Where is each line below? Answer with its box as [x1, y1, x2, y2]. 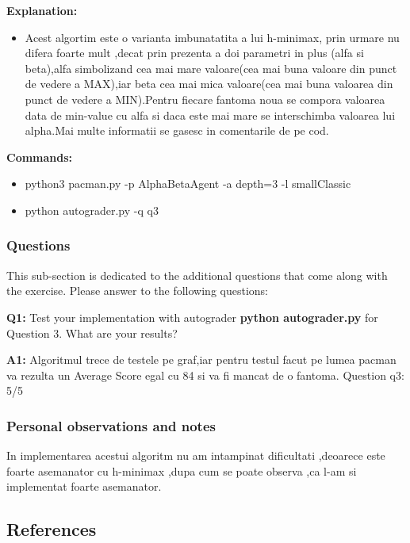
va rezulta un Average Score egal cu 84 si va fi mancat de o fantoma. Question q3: [6, 366, 404, 383]
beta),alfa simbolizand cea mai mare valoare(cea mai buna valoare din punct [25, 59, 397, 76]
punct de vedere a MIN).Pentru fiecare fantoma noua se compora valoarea [25, 90, 385, 107]
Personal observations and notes [6, 415, 216, 435]
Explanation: [6, 2, 78, 18]
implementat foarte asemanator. [6, 478, 162, 495]
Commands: [6, 148, 73, 165]
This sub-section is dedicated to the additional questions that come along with [6, 266, 388, 283]
